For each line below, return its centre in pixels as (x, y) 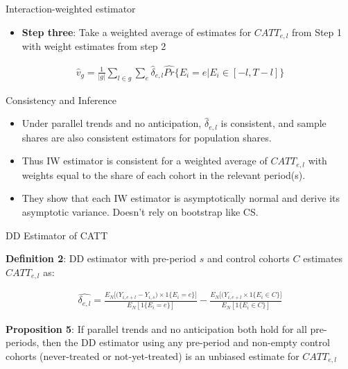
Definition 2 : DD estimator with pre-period (101, 258)
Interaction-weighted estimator (71, 8)
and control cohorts (249, 258)
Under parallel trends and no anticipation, (112, 123)
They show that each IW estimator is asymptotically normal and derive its (181, 198)
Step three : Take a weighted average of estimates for (137, 32)
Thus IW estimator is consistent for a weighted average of (145, 161)
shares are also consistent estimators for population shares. (147, 137)
